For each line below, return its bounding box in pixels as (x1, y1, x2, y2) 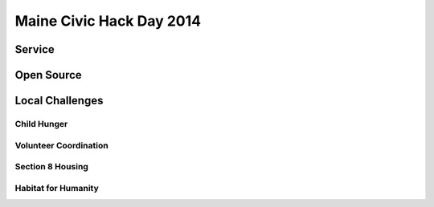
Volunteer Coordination (14, 140, 108, 151)
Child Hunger (14, 118, 68, 129)
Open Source (14, 68, 82, 82)
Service (14, 43, 55, 56)
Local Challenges (14, 94, 104, 108)
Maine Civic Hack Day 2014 (14, 12, 201, 30)
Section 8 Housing (14, 161, 88, 172)
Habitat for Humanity (14, 182, 100, 193)
